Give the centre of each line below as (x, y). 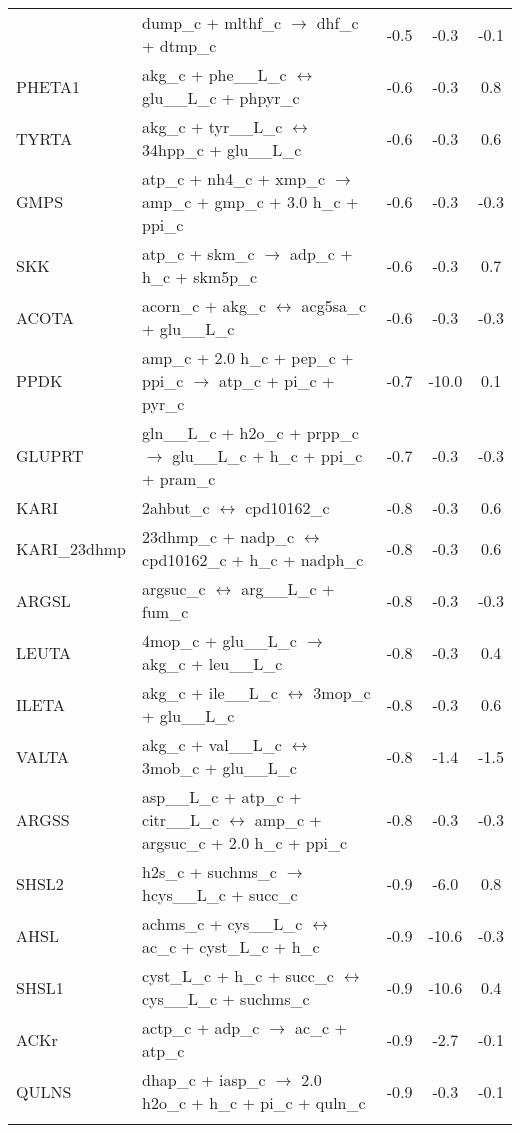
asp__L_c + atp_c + (222, 796)
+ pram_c (179, 478)
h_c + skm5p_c (200, 276)
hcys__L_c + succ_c (220, 894)
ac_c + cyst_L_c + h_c (231, 946)
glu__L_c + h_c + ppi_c (267, 455)
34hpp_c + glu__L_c (222, 149)
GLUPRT (50, 455)
